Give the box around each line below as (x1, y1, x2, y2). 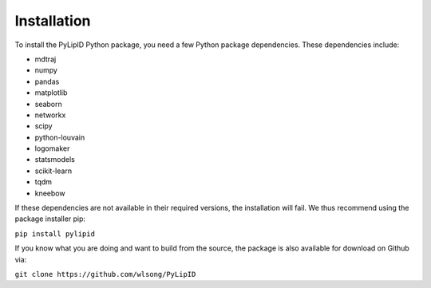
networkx (34, 110, 66, 120)
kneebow (34, 188, 65, 198)
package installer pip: (14, 214, 86, 223)
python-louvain (34, 132, 85, 142)
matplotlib (34, 88, 68, 97)
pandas (34, 77, 60, 86)
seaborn (34, 99, 63, 108)
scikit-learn (34, 166, 72, 176)
